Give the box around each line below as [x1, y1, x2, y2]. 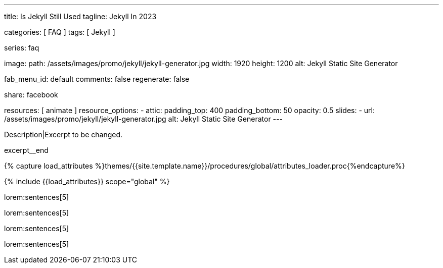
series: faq [4, 43, 39, 52]
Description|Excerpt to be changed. [4, 130, 123, 139]
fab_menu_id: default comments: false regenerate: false [4, 75, 190, 83]
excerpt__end [4, 146, 49, 154]
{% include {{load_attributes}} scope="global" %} [4, 177, 170, 186]
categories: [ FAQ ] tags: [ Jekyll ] [4, 28, 115, 36]
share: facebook [4, 90, 58, 99]
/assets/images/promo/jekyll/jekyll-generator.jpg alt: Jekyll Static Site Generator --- [4, 115, 283, 123]
